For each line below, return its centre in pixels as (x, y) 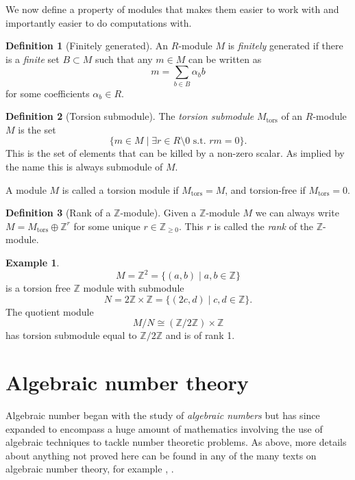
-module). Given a (158, 213)
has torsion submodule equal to (71, 335)
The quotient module (50, 311)
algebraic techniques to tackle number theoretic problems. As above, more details (176, 442)
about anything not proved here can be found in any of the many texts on (161, 455)
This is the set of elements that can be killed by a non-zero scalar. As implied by (175, 153)
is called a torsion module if (120, 189)
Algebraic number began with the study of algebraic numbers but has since (163, 415)
